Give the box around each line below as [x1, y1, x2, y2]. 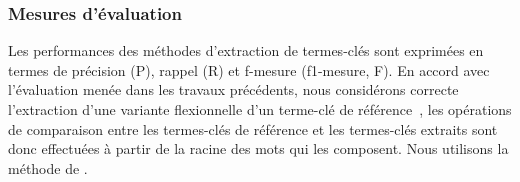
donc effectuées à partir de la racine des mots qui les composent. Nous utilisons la [8, 138, 509, 159]
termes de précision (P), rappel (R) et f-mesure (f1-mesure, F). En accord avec [8, 59, 490, 80]
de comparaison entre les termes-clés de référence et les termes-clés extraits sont [8, 118, 498, 139]
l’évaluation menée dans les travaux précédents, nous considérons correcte [8, 79, 459, 100]
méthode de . [8, 157, 88, 178]
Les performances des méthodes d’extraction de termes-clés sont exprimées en [8, 40, 484, 61]
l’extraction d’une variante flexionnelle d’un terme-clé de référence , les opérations [8, 99, 512, 119]
